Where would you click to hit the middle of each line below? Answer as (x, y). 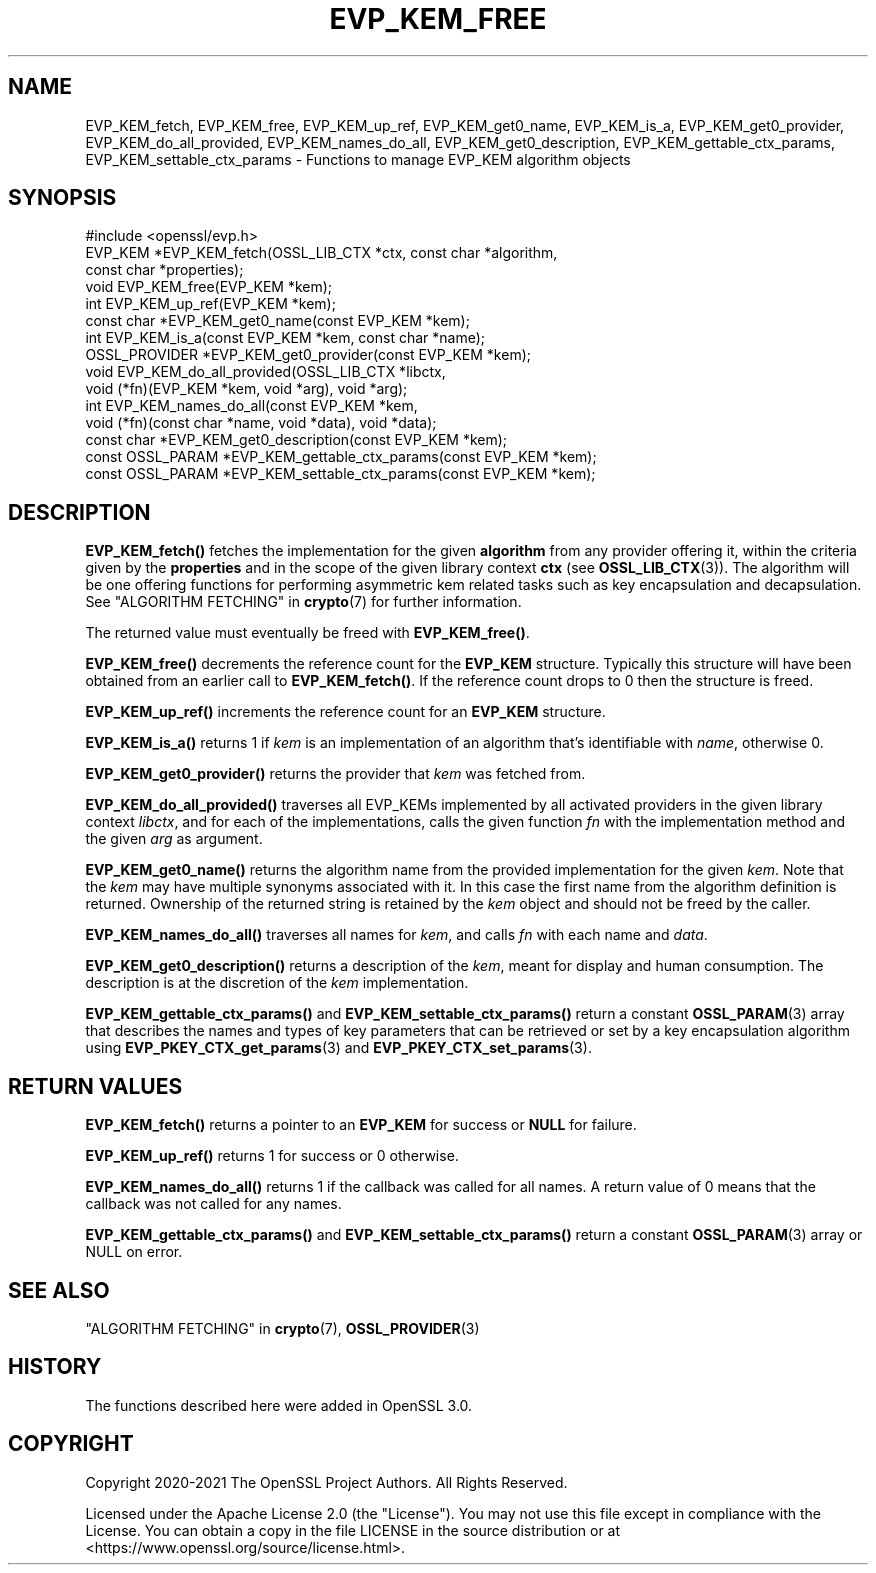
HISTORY (55, 1367)
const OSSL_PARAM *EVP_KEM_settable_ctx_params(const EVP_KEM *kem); (340, 474)
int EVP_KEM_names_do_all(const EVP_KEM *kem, (251, 406)
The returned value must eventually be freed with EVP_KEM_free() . (307, 633)
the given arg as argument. (174, 839)
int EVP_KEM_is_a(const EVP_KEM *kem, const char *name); (285, 338)
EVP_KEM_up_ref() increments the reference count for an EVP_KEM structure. (345, 712)
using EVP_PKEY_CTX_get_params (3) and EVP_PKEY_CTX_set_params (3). (338, 1048)
